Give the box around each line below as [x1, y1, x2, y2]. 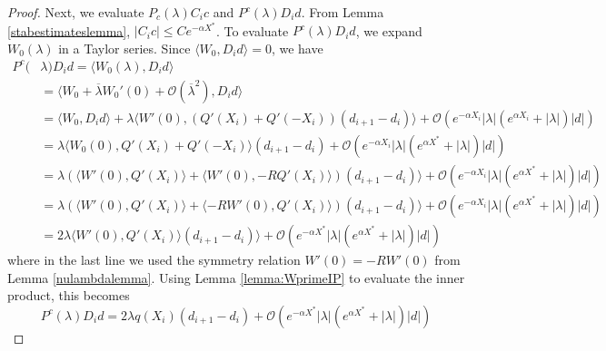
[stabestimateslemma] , [7, 21, 131, 40]
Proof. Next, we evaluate [7, 3, 144, 21]
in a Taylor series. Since [58, 38, 191, 57]
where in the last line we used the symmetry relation [7, 250, 301, 269]
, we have [271, 38, 323, 57]
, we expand [355, 21, 422, 40]
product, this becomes [7, 286, 130, 305]
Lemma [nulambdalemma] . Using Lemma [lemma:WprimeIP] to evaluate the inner [7, 268, 465, 287]
